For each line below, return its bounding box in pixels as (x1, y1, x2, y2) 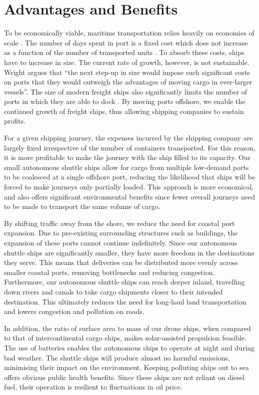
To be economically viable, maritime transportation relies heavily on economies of (4, 27, 254, 38)
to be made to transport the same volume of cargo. (4, 201, 160, 211)
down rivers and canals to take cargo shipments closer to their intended (4, 286, 223, 296)
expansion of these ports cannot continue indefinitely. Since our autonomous (4, 237, 237, 247)
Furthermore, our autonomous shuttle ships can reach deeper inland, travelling (4, 276, 245, 287)
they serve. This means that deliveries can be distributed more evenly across (4, 257, 238, 267)
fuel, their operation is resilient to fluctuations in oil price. (4, 381, 182, 392)
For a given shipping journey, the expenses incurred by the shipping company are (4, 132, 253, 143)
